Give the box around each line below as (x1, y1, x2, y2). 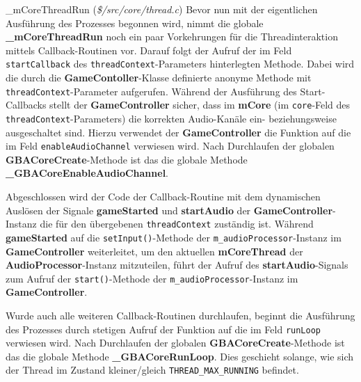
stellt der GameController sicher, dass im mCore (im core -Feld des (49, 97, 351, 112)
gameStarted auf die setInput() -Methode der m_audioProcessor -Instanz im (6, 230, 342, 244)
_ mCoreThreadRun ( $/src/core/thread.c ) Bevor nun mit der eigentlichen (6, 2, 318, 16)
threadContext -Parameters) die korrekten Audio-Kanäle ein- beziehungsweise (6, 111, 337, 125)
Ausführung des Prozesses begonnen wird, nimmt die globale (6, 15, 264, 30)
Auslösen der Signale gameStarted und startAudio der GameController (6, 202, 333, 217)
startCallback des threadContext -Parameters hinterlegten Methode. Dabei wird (6, 56, 355, 71)
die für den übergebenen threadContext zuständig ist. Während (40, 216, 314, 231)
